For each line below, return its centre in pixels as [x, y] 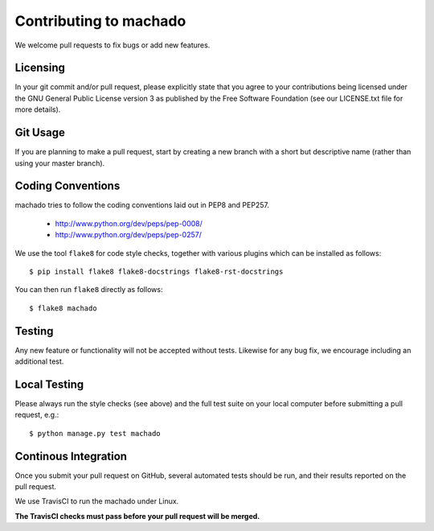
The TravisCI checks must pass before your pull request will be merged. [137, 516]
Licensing [40, 68]
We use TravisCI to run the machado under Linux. [97, 501]
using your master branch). [60, 163]
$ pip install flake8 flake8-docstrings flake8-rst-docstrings [156, 272]
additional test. [39, 361]
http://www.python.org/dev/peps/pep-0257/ [129, 235]
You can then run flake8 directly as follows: [89, 290]
